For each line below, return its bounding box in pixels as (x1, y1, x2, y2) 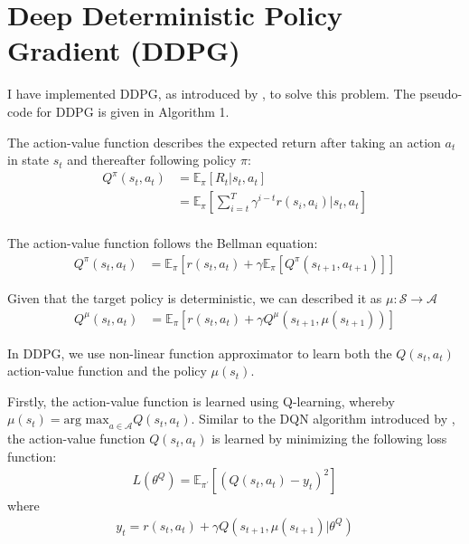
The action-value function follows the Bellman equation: (7, 234, 318, 253)
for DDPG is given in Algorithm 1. (36, 101, 230, 120)
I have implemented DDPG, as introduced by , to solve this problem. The (7, 84, 416, 103)
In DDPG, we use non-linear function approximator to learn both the (7, 343, 392, 362)
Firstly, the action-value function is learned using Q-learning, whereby (7, 391, 395, 410)
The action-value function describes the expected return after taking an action (7, 132, 441, 151)
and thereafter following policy (67, 150, 237, 169)
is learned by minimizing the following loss (211, 429, 447, 448)
